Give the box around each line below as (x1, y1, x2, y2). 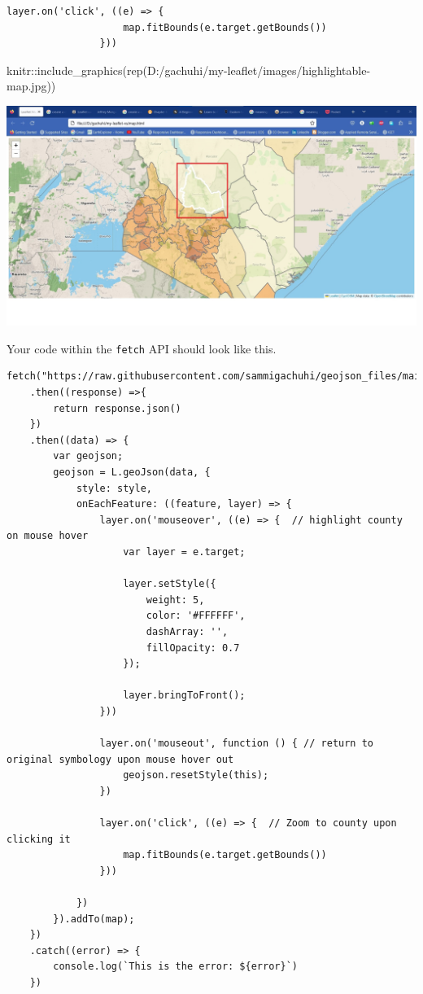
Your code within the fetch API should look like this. (7, 339, 277, 357)
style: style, (76, 482, 152, 494)
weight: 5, (146, 593, 205, 606)
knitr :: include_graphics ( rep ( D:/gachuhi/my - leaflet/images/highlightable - (7, 61, 371, 78)
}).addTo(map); (53, 913, 135, 925)
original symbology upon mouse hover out (7, 753, 234, 765)
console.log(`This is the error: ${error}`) (53, 961, 298, 973)
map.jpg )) (7, 77, 56, 94)
